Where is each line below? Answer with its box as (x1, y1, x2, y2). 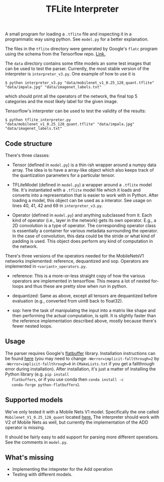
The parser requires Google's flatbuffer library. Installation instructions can (5, 350, 156, 356)
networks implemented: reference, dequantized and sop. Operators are (5, 258, 149, 264)
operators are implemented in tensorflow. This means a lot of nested (12, 278, 150, 284)
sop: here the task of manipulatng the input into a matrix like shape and (12, 307, 156, 313)
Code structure (5, 139, 52, 148)
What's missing (5, 454, 54, 462)
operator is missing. (5, 424, 45, 430)
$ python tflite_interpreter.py (5, 118, 71, 123)
